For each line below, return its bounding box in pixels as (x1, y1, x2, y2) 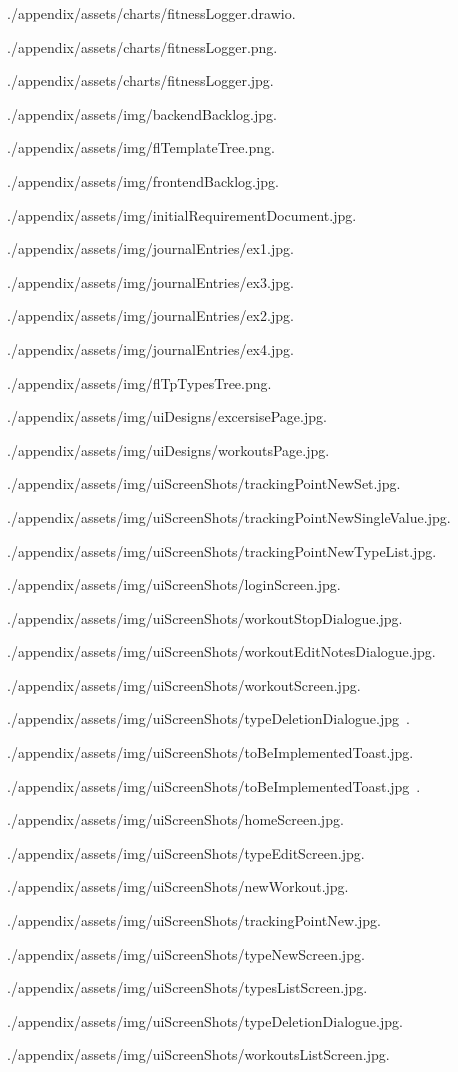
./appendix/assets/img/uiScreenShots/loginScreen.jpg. (7, 574, 341, 595)
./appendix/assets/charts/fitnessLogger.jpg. (7, 70, 274, 91)
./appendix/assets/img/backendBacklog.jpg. (7, 103, 277, 124)
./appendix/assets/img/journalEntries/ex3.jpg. (7, 271, 294, 292)
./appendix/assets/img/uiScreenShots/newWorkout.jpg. (7, 876, 349, 897)
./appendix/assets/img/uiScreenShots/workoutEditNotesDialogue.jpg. (7, 641, 436, 662)
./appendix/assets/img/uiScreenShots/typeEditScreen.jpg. (7, 842, 365, 863)
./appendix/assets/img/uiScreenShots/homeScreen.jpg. (7, 809, 344, 830)
